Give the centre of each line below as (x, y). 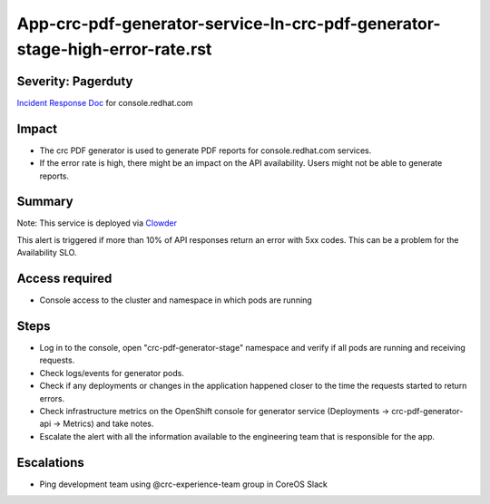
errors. (52, 398)
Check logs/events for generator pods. (112, 373)
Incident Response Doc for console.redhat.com (105, 102)
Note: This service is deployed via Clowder (97, 223)
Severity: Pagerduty (75, 81)
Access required (64, 279)
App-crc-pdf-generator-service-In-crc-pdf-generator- (229, 24)
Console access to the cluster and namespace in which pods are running (176, 300)
